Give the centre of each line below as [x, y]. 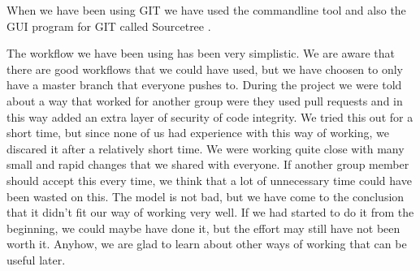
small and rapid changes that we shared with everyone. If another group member [208, 164]
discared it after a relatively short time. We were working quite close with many [206, 148]
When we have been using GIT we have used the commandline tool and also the [206, 10]
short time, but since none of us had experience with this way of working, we [198, 133]
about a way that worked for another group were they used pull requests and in [205, 100]
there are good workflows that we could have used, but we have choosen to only [205, 69]
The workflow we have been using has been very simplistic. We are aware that [201, 53]
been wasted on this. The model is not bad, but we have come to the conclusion [206, 196]
